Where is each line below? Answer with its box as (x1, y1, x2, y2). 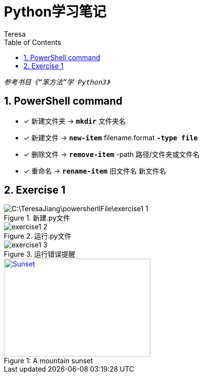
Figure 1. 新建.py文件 (4, 214, 70, 222)
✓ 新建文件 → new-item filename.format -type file (23, 133, 198, 142)
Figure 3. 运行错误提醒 (4, 250, 75, 259)
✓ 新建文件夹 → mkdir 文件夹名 (23, 116, 126, 125)
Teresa (4, 29, 26, 38)
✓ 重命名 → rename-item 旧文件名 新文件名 (23, 166, 166, 175)
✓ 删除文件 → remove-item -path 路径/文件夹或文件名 (23, 150, 200, 158)
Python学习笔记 (4, 3, 106, 20)
